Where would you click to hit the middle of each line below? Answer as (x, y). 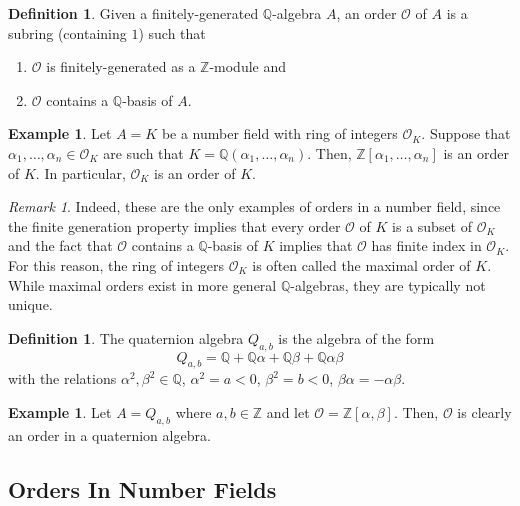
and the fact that (60, 245)
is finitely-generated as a (121, 66)
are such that (143, 152)
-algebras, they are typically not (388, 284)
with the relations (62, 378)
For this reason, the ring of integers (116, 264)
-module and (248, 66)
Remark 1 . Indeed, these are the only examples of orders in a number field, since (254, 206)
